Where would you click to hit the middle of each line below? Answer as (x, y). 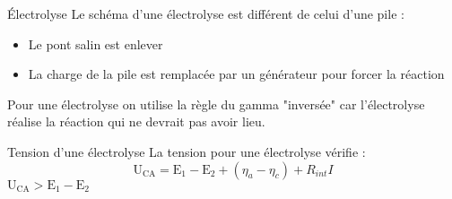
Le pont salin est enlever (96, 43)
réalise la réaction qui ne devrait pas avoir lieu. (136, 121)
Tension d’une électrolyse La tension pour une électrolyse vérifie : (187, 151)
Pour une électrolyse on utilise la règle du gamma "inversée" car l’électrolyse (216, 104)
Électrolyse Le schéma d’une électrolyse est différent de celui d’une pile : (206, 13)
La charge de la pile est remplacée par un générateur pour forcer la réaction (236, 74)
